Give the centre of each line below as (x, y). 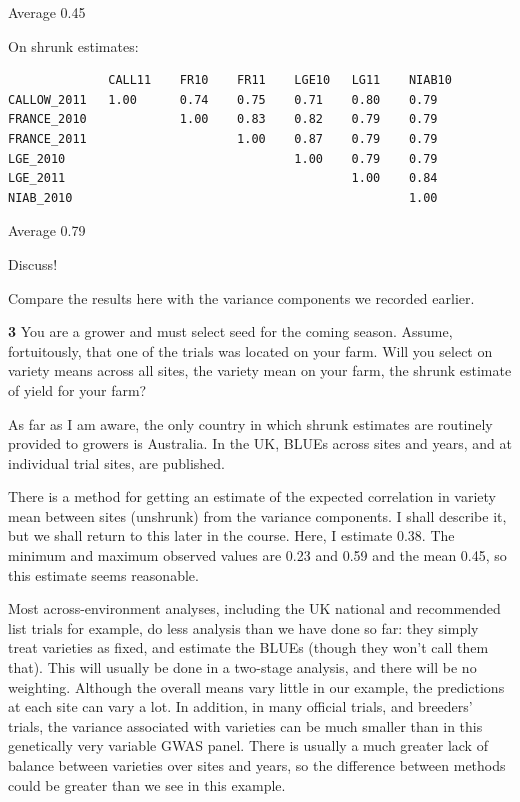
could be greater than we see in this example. (147, 784)
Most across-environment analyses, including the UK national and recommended (254, 608)
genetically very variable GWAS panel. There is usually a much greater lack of (248, 745)
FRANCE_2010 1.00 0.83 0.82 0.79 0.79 (223, 119)
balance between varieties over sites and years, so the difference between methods (257, 765)
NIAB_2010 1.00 (223, 197)
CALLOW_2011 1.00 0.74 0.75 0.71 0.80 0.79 (223, 99)
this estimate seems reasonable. (103, 574)
